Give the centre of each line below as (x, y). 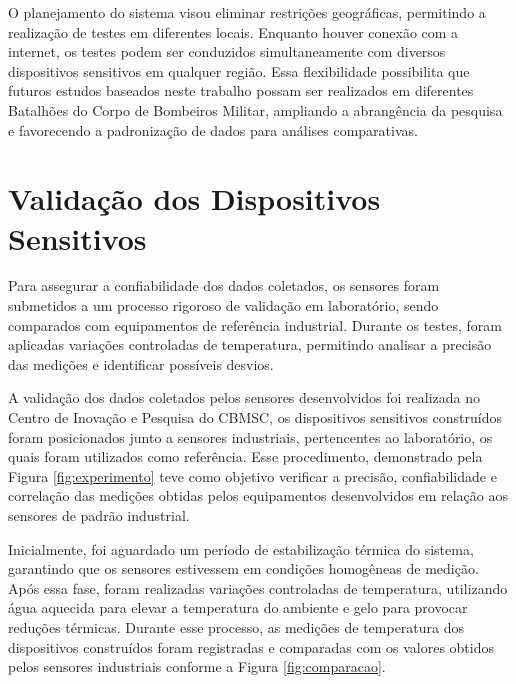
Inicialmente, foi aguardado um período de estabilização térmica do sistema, (241, 548)
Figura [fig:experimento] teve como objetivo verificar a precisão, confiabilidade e (252, 475)
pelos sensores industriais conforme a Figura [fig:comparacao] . (197, 666)
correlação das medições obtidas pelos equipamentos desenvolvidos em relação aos (258, 495)
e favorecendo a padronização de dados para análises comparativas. (213, 129)
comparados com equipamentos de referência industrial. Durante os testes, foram (255, 324)
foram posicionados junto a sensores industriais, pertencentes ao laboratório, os (250, 436)
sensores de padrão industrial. (99, 515)
